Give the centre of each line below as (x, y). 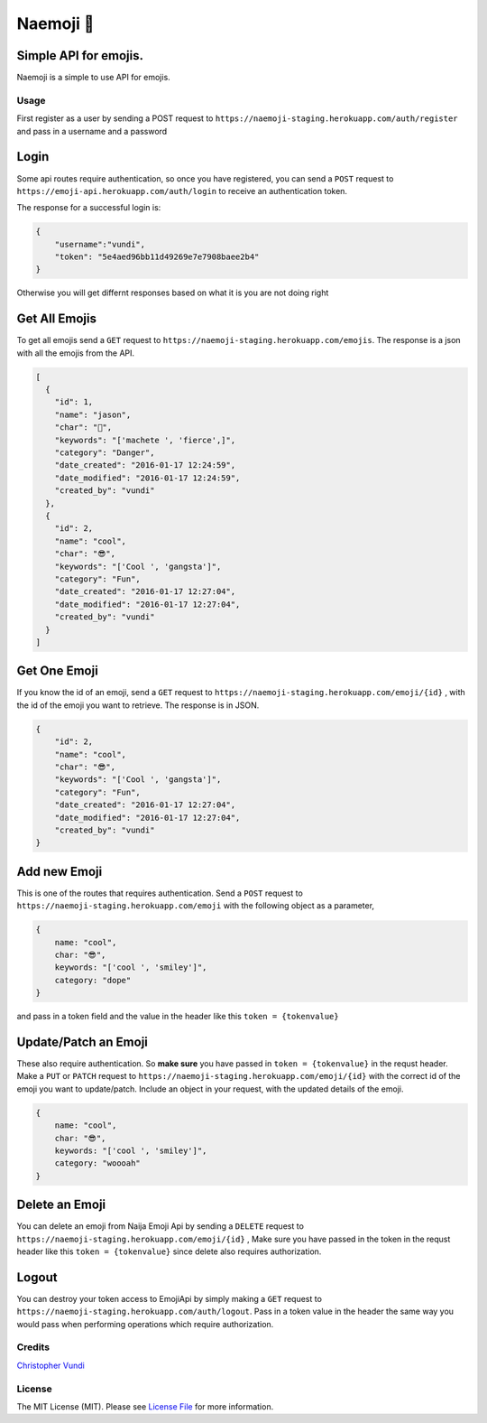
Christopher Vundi (51, 1365)
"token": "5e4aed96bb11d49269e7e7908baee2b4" (157, 257)
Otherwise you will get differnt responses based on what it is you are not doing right (173, 293)
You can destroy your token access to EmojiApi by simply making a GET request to (169, 1298)
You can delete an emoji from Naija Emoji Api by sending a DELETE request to (160, 1226)
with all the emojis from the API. (76, 353)
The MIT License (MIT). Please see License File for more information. (145, 1406)
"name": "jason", (93, 414)
